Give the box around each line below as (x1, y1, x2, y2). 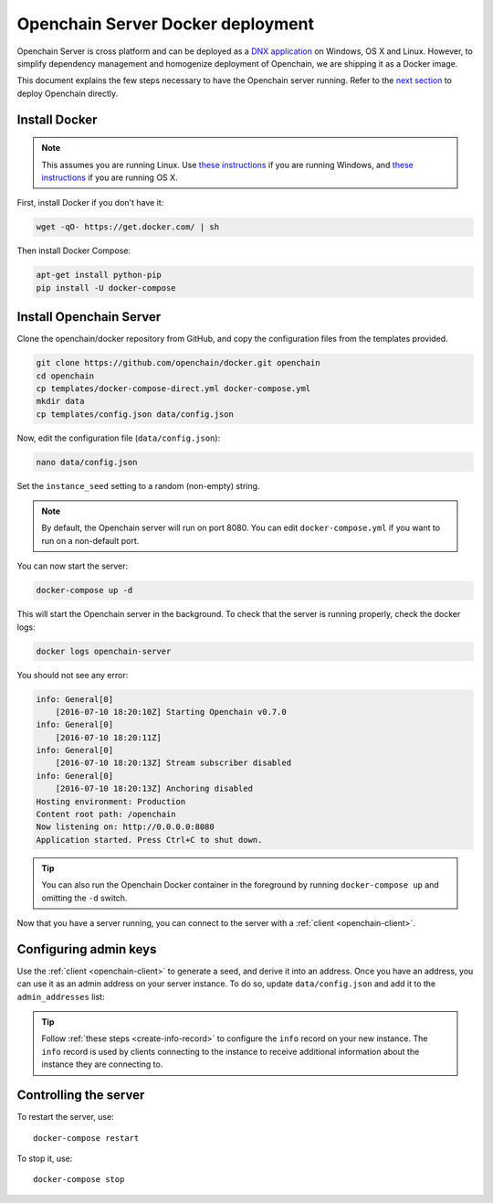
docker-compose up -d (36, 585, 133, 596)
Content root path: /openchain (36, 809, 177, 820)
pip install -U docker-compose (36, 282, 177, 293)
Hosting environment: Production (36, 796, 186, 806)
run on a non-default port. (41, 535, 140, 546)
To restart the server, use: (16, 1112, 114, 1123)
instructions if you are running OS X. (41, 172, 178, 183)
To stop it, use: (16, 1153, 73, 1164)
